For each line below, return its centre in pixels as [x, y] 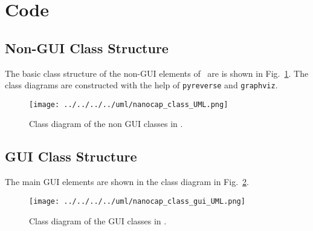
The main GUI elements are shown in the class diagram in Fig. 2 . [127, 182]
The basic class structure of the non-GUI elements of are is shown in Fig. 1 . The [157, 73]
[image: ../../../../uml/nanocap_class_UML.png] [129, 104]
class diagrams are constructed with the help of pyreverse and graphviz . [141, 85]
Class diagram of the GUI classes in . [98, 220]
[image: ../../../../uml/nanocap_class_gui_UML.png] [137, 201]
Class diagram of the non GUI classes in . [106, 124]
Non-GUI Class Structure [87, 47]
